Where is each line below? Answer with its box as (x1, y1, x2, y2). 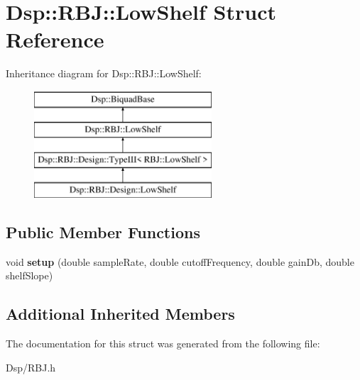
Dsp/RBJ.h (6, 359, 56, 374)
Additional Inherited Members (6, 303, 235, 325)
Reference (6, 25, 104, 54)
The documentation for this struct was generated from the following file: (6, 336, 320, 351)
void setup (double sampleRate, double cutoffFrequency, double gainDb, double (6, 254, 354, 269)
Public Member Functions (6, 221, 200, 243)
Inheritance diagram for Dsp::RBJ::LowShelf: (6, 66, 202, 81)
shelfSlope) (6, 268, 53, 283)
